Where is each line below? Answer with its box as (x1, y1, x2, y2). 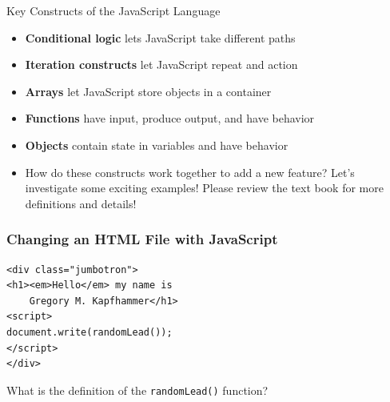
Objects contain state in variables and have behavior (25, 136, 289, 153)
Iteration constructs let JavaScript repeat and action (25, 56, 298, 73)
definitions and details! (25, 195, 137, 211)
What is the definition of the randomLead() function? (6, 381, 269, 398)
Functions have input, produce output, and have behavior (25, 110, 315, 127)
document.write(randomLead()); (6, 326, 173, 338)
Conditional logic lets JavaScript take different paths (25, 29, 296, 46)
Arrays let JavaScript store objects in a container (25, 82, 272, 99)
